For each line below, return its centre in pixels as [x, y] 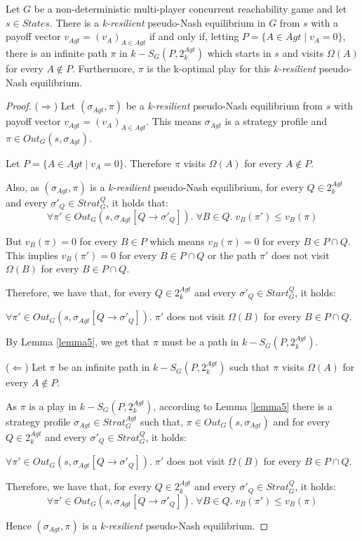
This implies [32, 255]
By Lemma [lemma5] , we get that [78, 342]
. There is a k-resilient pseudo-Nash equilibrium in [157, 22]
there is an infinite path [56, 52]
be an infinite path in [104, 367]
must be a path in [200, 342]
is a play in [53, 406]
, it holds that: [137, 202]
